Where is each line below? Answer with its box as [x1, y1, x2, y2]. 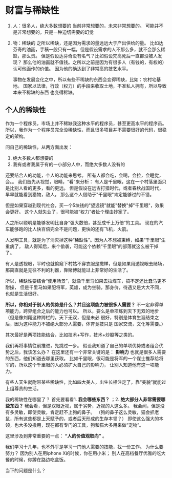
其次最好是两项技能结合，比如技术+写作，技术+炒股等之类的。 [5, 331, 137, 338]
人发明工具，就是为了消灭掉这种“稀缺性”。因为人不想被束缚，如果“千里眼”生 [5, 237, 166, 243]
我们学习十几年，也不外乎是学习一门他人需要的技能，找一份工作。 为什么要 [5, 444, 164, 450]
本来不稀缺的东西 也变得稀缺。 [12, 89, 77, 95]
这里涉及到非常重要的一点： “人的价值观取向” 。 [5, 432, 107, 439]
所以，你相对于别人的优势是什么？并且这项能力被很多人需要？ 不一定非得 [5, 301, 159, 307]
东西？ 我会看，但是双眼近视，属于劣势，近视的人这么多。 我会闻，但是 [9, 403, 160, 409]
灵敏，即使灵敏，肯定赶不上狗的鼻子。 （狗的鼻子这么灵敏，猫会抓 [14, 409, 155, 415]
